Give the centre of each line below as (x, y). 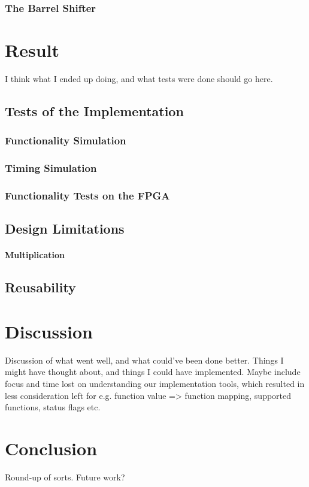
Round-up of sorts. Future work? (65, 477)
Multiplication (35, 255)
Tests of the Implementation (94, 111)
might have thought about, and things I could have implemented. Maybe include (153, 372)
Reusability (40, 287)
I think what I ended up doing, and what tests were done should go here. (139, 78)
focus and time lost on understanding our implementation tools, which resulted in (155, 383)
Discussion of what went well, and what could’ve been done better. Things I (144, 360)
